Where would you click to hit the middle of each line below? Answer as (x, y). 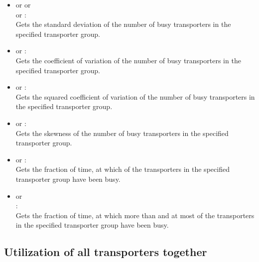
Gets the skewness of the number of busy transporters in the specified (122, 133)
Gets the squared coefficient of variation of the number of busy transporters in (135, 96)
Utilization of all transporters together (106, 252)
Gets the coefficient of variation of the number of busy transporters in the (128, 60)
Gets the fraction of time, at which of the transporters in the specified (123, 169)
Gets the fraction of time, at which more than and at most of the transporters (135, 215)
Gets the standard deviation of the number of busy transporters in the (123, 24)
